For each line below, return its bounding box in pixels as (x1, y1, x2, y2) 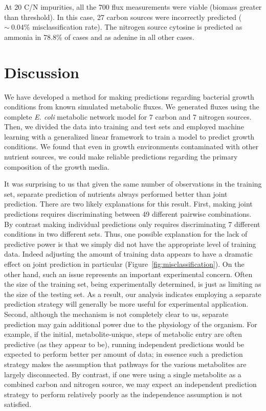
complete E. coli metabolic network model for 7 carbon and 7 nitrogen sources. (4, 111, 252, 122)
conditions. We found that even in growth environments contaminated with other (4, 141, 259, 152)
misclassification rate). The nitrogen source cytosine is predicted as (32, 21, 242, 32)
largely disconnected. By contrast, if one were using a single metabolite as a (4, 369, 241, 379)
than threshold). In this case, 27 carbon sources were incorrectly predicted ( (4, 11, 242, 22)
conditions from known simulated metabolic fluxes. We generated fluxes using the (4, 101, 259, 112)
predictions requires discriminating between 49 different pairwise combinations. (4, 209, 252, 219)
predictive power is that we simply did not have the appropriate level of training (4, 238, 256, 249)
